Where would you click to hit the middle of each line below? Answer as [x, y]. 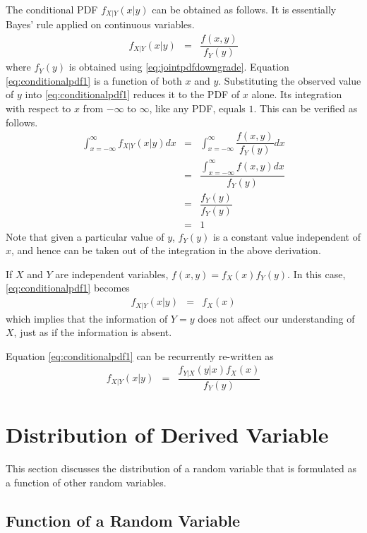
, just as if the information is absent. [93, 332]
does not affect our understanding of [276, 318]
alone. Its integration [297, 94]
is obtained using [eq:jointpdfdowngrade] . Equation [179, 67]
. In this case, [317, 274]
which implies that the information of [87, 318]
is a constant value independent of [287, 236]
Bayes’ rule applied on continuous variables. [100, 24]
